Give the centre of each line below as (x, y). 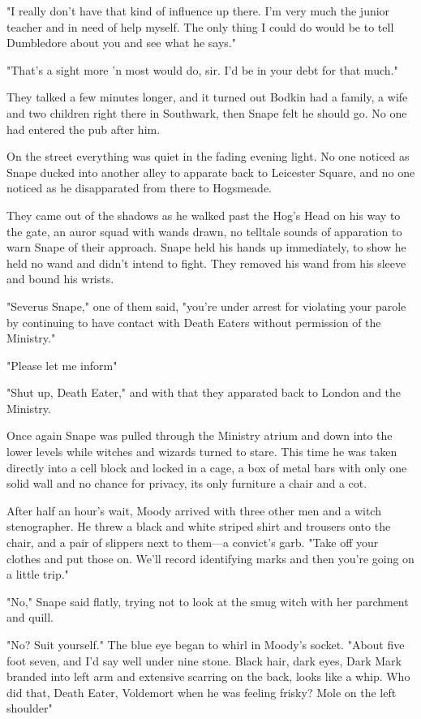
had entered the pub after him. (84, 129)
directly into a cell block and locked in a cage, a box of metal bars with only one (207, 467)
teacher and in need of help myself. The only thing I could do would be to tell (200, 26)
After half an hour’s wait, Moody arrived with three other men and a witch (194, 510)
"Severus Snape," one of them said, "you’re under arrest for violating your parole (206, 306)
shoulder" (30, 708)
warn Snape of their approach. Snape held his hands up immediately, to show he (206, 247)
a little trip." (38, 574)
